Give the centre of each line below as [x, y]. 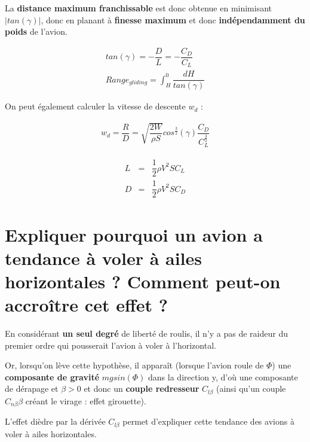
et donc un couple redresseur [142, 388]
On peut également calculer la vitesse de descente [95, 106]
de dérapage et [32, 388]
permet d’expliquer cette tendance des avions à [208, 421]
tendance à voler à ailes [104, 257]
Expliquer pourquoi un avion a [134, 234]
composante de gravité [52, 377]
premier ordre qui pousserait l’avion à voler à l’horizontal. [111, 345]
